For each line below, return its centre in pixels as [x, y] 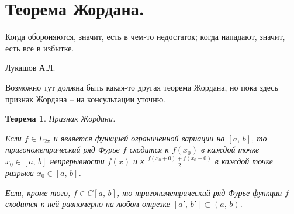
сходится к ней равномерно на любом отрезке [88, 204]
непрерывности [77, 161]
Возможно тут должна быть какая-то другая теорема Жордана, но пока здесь [142, 87]
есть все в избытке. [40, 48]
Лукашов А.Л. [30, 68]
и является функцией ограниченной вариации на [139, 138]
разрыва [20, 173]
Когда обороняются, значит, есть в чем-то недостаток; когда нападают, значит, [145, 37]
